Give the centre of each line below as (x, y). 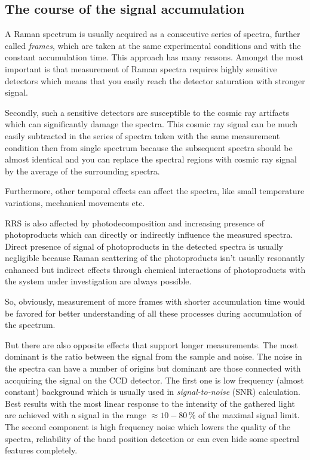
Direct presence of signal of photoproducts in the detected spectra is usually (144, 246)
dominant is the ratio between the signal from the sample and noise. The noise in (154, 356)
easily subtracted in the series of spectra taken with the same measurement (142, 135)
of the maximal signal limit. (249, 415)
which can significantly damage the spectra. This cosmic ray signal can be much (151, 124)
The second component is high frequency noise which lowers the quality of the (148, 427)
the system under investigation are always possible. (98, 281)
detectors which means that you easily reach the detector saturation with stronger (155, 80)
